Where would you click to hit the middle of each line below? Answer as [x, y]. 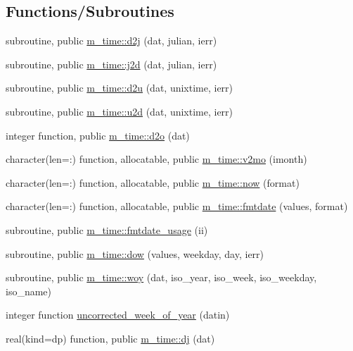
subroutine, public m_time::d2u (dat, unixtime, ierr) [120, 88]
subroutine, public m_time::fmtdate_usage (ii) [107, 229]
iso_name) [29, 291]
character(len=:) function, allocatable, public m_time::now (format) [153, 182]
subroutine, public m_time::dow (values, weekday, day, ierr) [135, 253]
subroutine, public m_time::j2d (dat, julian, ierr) [111, 64]
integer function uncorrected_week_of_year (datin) [118, 315]
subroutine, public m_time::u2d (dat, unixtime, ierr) [120, 111]
